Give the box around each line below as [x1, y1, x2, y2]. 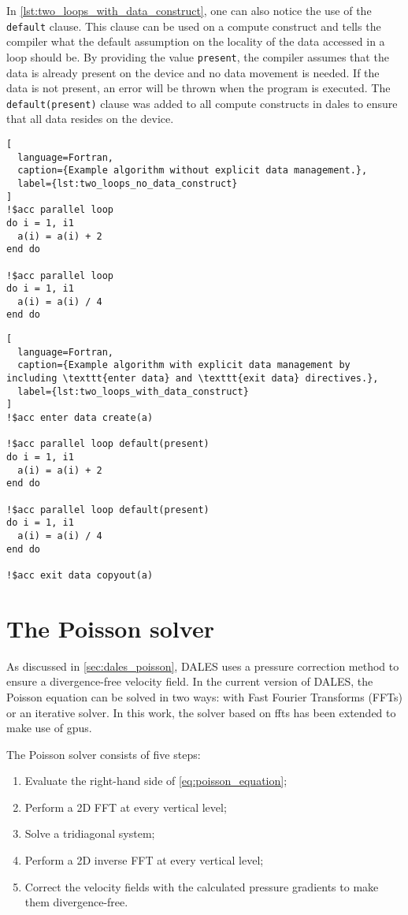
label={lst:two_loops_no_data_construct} [17, 177, 238, 189]
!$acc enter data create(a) [6, 412, 154, 424]
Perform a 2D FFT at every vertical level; [24, 798, 227, 815]
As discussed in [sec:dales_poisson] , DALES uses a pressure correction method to [6, 657, 399, 674]
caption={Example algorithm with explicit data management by [17, 359, 351, 371]
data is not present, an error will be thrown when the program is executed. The [6, 80, 391, 96]
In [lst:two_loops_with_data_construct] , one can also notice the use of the [6, 2, 372, 18]
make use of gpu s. [6, 720, 92, 736]
